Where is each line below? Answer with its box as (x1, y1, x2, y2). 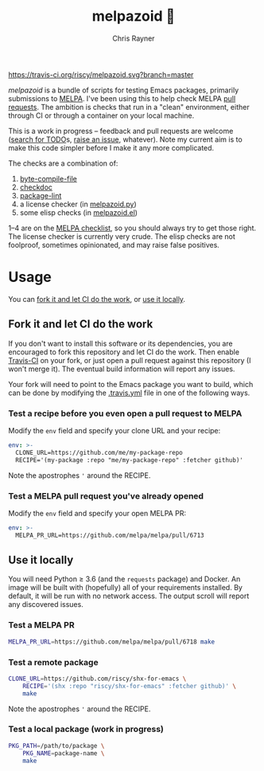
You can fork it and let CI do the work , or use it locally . (8, 294, 185, 303)
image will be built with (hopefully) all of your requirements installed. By (8, 583, 243, 593)
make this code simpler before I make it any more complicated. (8, 143, 215, 152)
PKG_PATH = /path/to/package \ (8, 742, 105, 749)
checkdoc (19, 182, 53, 192)
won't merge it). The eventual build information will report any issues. (8, 364, 235, 374)
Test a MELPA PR (8, 620, 75, 631)
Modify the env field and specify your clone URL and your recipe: (8, 425, 221, 435)
